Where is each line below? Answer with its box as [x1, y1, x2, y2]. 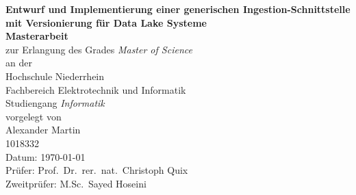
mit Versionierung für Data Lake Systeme [5, 15, 207, 29]
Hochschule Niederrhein [5, 68, 105, 83]
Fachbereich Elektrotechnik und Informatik [5, 82, 186, 96]
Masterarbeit [5, 29, 68, 43]
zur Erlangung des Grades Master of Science [5, 42, 192, 56]
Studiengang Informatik [5, 96, 105, 110]
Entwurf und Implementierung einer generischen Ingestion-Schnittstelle [5, 2, 351, 16]
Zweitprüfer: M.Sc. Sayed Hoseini [5, 176, 147, 190]
